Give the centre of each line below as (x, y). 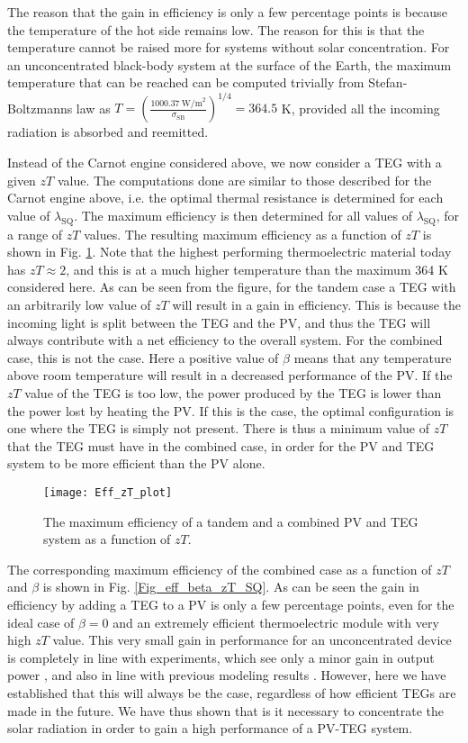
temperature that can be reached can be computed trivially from (186, 82)
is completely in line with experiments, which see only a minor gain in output (221, 657)
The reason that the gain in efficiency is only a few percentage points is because (227, 12)
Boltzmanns (40, 108)
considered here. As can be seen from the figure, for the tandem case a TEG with (232, 287)
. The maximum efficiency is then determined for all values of (243, 215)
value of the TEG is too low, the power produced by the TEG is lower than (233, 392)
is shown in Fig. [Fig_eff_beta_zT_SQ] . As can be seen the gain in (231, 587)
